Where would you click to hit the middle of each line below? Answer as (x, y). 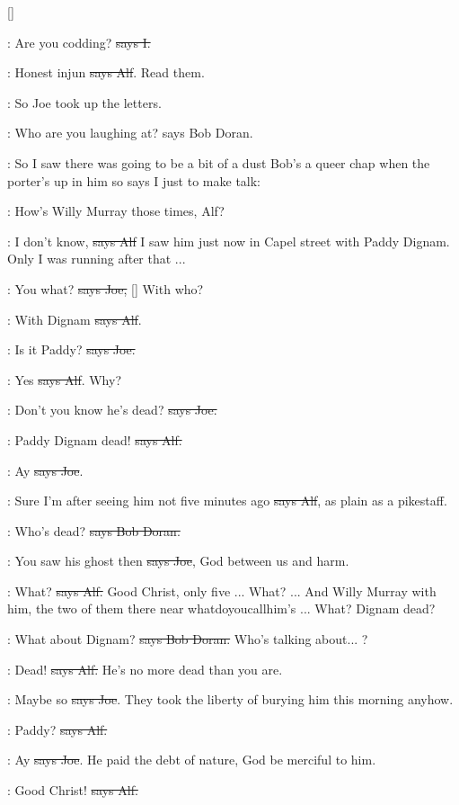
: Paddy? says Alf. (57, 729)
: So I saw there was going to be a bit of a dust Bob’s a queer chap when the (219, 162)
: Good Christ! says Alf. (73, 790)
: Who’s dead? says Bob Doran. (94, 530)
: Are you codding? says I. (79, 42)
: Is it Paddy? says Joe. (71, 349)
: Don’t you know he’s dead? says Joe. (112, 410)
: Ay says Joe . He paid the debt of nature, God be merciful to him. (192, 760)
